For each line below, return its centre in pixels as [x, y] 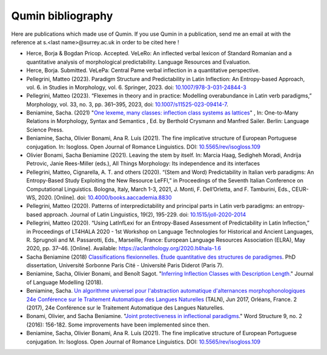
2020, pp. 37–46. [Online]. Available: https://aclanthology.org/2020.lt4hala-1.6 [124, 248]
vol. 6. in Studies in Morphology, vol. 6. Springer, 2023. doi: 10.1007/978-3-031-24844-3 [136, 87]
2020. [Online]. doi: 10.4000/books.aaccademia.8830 [105, 197]
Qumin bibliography [62, 16]
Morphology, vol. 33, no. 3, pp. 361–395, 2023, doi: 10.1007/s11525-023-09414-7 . [127, 104]
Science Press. [45, 130]
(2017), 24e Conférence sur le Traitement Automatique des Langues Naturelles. [125, 308]
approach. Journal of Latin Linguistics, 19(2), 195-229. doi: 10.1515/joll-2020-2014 [145, 214]
